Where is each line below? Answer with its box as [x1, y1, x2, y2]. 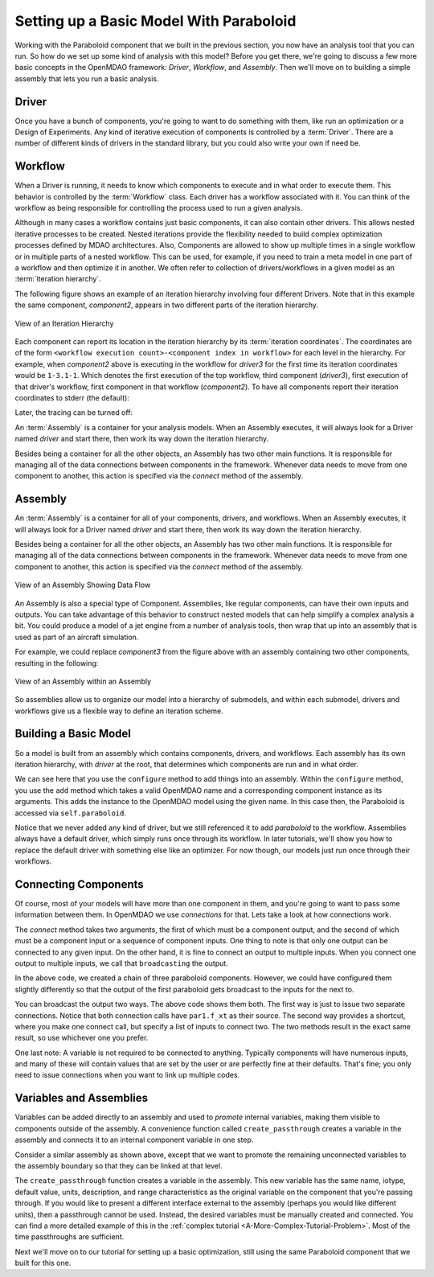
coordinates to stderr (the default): [14, 392, 130, 402]
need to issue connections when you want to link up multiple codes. [14, 1070, 240, 1080]
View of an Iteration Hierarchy [14, 318, 114, 328]
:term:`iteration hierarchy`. [14, 274, 102, 284]
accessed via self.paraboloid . [14, 808, 127, 818]
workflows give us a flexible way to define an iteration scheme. [14, 706, 224, 716]
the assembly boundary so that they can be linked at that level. [14, 1160, 223, 1170]
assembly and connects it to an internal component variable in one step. [14, 1135, 254, 1145]
